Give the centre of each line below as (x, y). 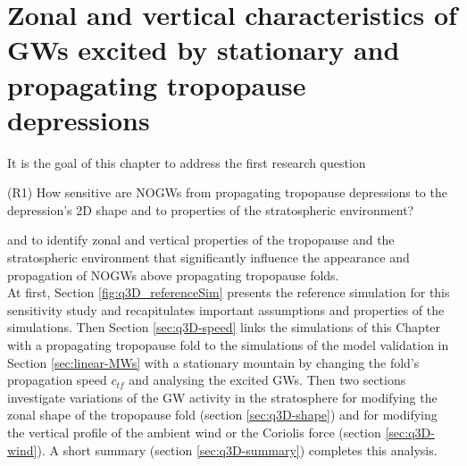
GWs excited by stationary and (204, 50)
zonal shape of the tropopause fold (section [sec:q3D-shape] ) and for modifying (222, 415)
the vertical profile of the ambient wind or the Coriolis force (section (194, 432)
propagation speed (57, 380)
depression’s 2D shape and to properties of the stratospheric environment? (211, 209)
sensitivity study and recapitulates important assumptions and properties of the (226, 309)
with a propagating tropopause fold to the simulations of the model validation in (228, 345)
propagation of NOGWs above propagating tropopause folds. (173, 275)
